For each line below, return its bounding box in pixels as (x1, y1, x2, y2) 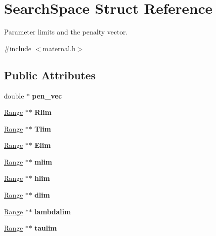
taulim (34, 223, 57, 233)
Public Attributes (4, 67, 96, 82)
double (4, 90, 24, 101)
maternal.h (43, 43, 76, 53)
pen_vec (32, 90, 62, 101)
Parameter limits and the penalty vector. (4, 27, 128, 37)
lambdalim (34, 206, 71, 216)
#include (4, 43, 32, 53)
